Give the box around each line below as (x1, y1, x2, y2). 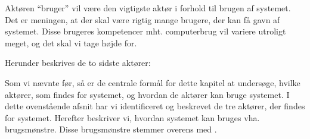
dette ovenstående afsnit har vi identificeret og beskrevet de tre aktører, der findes (5, 100, 305, 112)
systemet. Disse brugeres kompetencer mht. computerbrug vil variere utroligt (5, 25, 286, 37)
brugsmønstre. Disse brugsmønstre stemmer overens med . (5, 123, 217, 135)
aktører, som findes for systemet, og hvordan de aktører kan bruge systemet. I (5, 88, 290, 100)
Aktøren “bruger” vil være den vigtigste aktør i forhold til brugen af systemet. (5, 2, 291, 14)
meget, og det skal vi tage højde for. (5, 36, 137, 49)
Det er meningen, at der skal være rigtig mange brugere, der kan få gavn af (5, 13, 280, 26)
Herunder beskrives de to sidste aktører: (5, 56, 151, 69)
